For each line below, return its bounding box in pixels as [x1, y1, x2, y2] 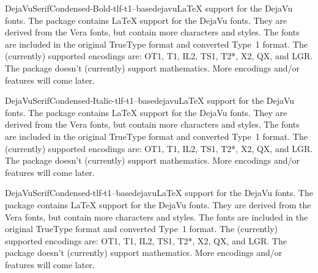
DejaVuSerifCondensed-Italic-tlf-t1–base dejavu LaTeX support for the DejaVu [5, 94, 295, 107]
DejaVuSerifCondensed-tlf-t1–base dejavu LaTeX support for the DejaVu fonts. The [5, 186, 313, 199]
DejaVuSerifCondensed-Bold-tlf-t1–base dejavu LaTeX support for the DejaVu [5, 2, 293, 14]
